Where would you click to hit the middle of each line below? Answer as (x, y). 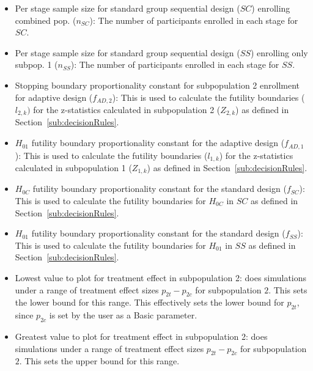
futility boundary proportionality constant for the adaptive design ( (158, 143)
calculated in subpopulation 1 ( (73, 167)
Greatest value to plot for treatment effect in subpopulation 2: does (141, 336)
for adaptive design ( (54, 97)
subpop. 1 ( (36, 64)
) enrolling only (279, 52)
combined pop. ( (46, 20)
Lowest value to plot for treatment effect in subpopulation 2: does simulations (161, 277)
